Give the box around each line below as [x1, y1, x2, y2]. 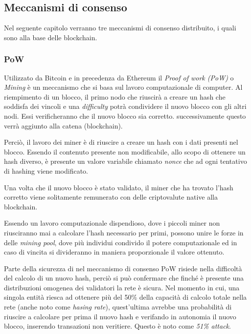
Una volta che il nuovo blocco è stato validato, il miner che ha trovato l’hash [4, 182, 233, 192]
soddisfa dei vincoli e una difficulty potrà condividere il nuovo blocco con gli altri [4, 101, 247, 111]
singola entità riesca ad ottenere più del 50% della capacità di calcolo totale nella [4, 292, 247, 302]
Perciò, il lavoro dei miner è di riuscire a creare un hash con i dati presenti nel [4, 137, 238, 147]
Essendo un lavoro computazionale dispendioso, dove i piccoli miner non [4, 218, 220, 228]
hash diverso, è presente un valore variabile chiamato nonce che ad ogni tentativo [4, 156, 247, 166]
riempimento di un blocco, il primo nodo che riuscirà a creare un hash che [4, 91, 226, 102]
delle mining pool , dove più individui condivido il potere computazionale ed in [4, 237, 237, 247]
